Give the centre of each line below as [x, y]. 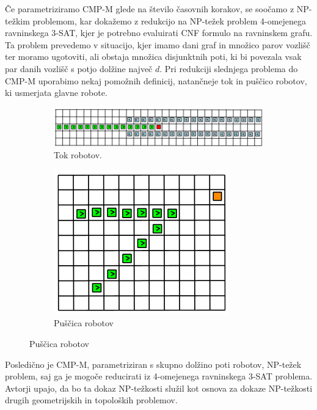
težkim [17, 20]
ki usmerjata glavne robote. [56, 93]
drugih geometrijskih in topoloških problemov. [91, 400]
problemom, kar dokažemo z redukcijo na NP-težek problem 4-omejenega [169, 20]
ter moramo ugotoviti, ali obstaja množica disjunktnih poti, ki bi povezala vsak [153, 57]
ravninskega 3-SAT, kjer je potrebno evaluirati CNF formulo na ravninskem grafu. [159, 33]
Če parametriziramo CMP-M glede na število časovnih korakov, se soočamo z [150, 9]
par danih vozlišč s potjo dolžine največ [79, 68]
